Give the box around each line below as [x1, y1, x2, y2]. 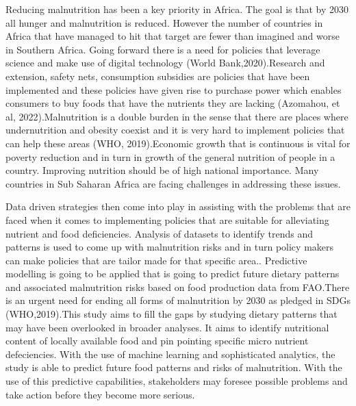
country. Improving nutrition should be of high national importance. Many [5, 163, 319, 177]
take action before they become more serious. [5, 387, 195, 401]
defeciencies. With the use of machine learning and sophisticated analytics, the [5, 346, 335, 361]
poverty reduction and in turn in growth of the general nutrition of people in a [5, 149, 335, 164]
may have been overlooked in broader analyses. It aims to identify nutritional [5, 320, 329, 334]
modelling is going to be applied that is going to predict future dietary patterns [5, 266, 340, 281]
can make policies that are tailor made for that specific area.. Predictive [5, 253, 307, 267]
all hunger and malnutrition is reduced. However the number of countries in [5, 15, 323, 29]
